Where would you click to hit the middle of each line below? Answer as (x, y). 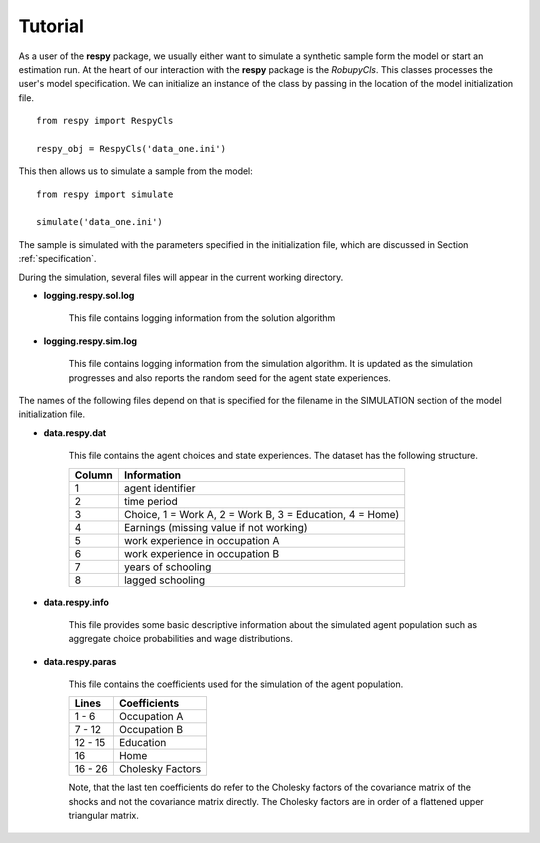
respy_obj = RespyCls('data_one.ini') (131, 148)
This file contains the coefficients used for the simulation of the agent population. (236, 684)
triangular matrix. (104, 816)
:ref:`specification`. (57, 259)
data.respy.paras (80, 661)
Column (94, 475)
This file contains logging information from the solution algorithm (202, 318)
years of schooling (167, 567)
